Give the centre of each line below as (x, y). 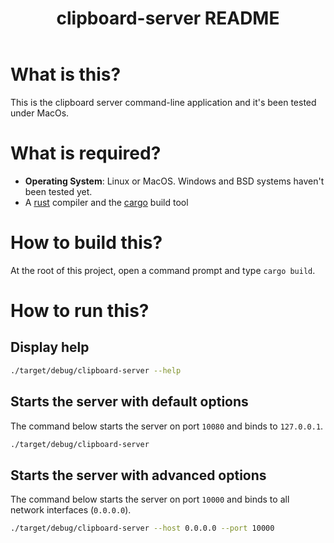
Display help (50, 347)
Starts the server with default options (129, 402)
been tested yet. (58, 191)
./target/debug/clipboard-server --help (96, 370)
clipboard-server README (168, 18)
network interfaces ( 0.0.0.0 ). (71, 510)
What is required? (86, 153)
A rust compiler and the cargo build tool (106, 202)
